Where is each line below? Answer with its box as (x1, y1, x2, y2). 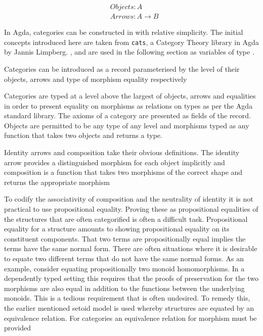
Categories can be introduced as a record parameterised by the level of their (4, 63, 240, 74)
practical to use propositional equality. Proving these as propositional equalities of (4, 204, 258, 214)
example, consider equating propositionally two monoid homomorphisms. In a (4, 263, 245, 273)
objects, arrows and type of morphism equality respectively (4, 73, 187, 84)
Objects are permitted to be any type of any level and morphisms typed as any (4, 120, 249, 130)
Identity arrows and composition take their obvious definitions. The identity (4, 147, 240, 158)
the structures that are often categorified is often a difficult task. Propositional (4, 213, 248, 224)
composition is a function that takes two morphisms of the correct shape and (4, 167, 243, 177)
